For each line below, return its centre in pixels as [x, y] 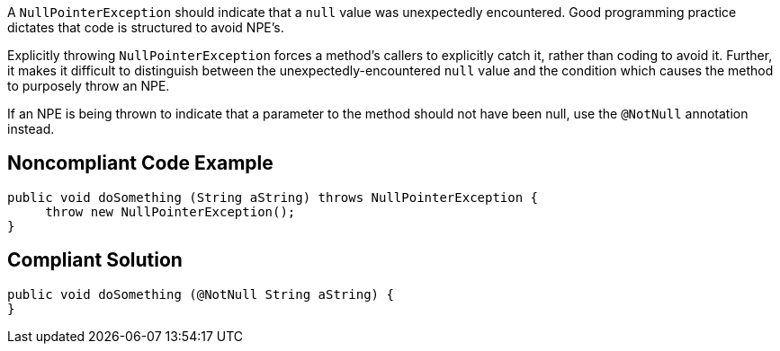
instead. [31, 129]
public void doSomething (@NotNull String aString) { [201, 294]
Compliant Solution [95, 260]
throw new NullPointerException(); [170, 211]
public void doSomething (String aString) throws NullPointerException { [273, 197]
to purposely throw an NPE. [89, 86]
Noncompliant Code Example [140, 163]
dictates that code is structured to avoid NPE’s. [146, 27]
